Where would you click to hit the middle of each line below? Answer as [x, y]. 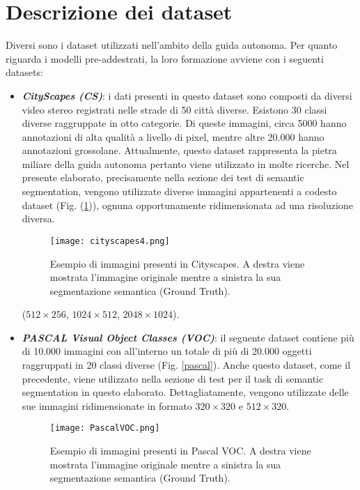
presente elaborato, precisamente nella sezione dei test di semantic [163, 177]
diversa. [38, 219]
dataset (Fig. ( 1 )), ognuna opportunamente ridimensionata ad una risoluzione [187, 205]
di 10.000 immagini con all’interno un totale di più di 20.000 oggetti [167, 351]
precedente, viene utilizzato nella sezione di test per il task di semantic [173, 378]
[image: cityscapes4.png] [110, 241]
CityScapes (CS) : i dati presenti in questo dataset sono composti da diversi [187, 95]
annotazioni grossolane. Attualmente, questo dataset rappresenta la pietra [179, 150]
